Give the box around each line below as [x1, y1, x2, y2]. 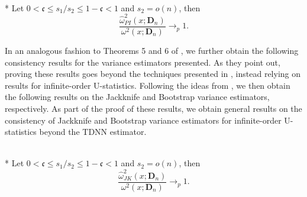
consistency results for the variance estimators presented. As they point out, [5, 56, 280, 68]
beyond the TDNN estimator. [39, 125, 147, 138]
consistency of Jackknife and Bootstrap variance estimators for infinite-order [5, 114, 282, 126]
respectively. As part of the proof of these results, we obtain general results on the [5, 102, 302, 114]
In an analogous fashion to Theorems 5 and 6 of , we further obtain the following [5, 44, 299, 56]
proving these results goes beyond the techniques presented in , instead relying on [5, 67, 301, 80]
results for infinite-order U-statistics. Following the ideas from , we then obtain [5, 79, 290, 91]
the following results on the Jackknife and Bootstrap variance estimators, [5, 91, 270, 103]
